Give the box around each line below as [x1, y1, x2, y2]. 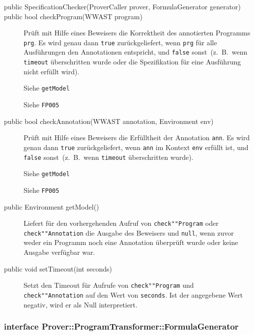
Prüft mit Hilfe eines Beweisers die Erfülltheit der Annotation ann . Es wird [24, 132, 250, 143]
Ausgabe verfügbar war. [24, 247, 95, 257]
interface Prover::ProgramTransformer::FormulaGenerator [4, 320, 239, 333]
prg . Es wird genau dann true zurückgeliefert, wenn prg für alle [24, 37, 217, 47]
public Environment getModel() [4, 201, 99, 212]
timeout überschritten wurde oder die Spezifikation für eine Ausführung [24, 57, 241, 67]
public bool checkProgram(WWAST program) [4, 11, 142, 21]
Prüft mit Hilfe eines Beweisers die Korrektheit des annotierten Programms [24, 28, 251, 38]
